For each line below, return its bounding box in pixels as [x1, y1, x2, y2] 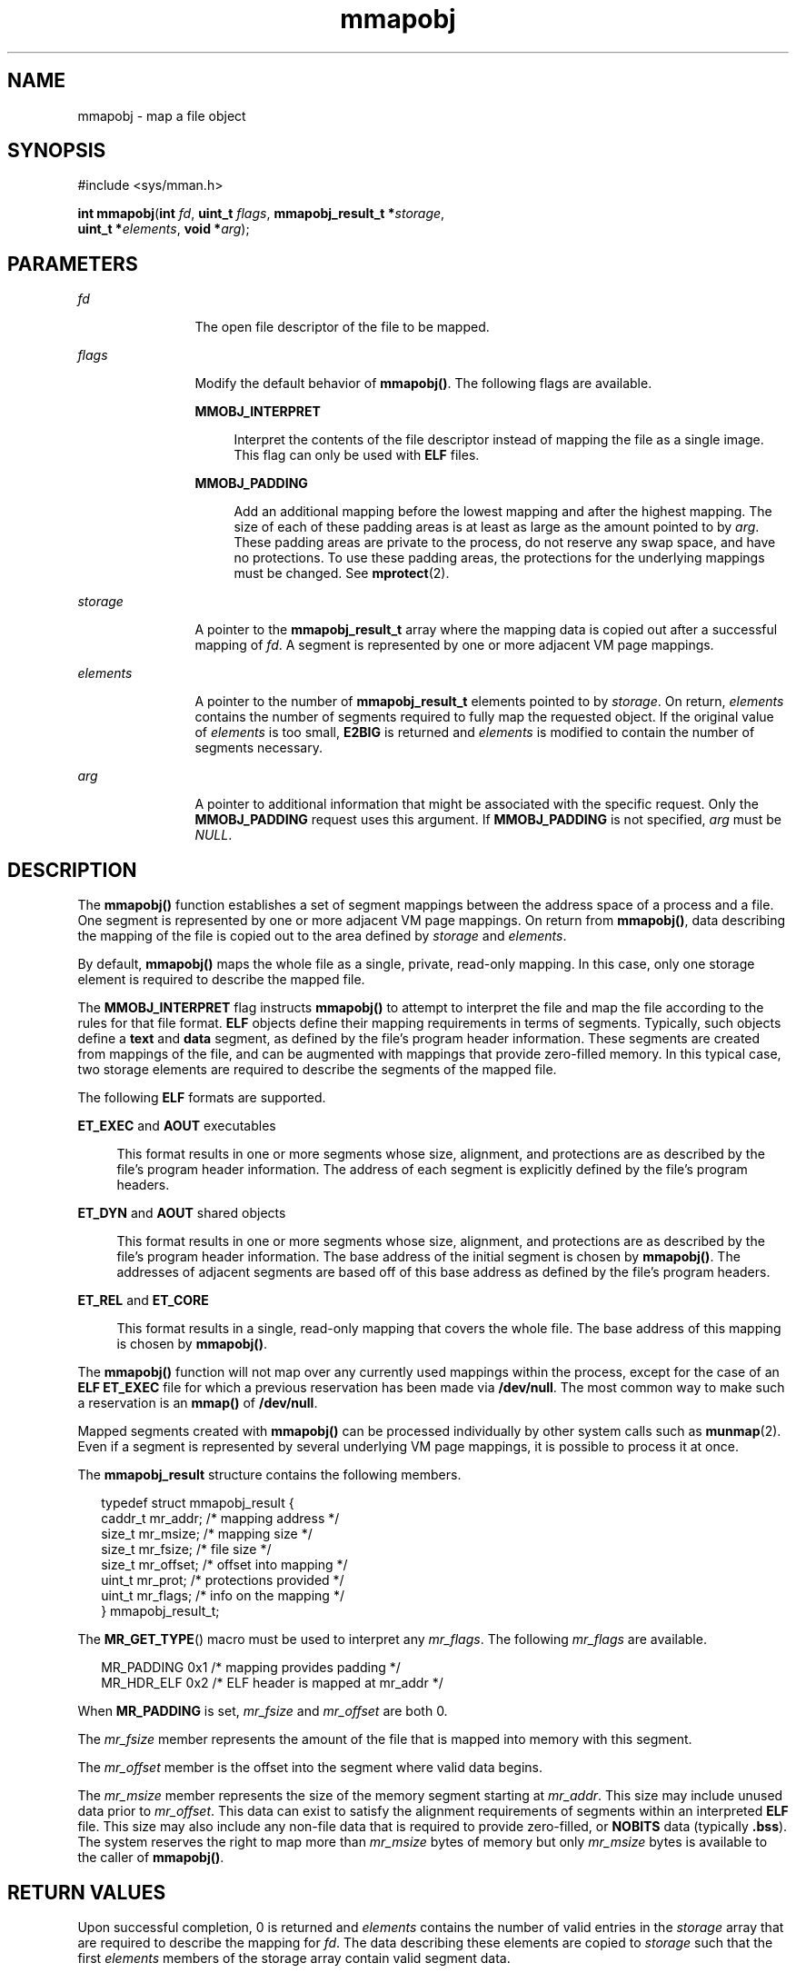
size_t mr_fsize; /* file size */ [101, 1541, 272, 1558]
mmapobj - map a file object [77, 107, 246, 124]
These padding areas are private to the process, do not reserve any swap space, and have [234, 534, 776, 551]
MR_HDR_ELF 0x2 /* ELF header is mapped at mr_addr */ [101, 1675, 443, 1691]
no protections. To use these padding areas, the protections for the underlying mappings [234, 550, 765, 566]
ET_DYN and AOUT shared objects [77, 1205, 286, 1221]
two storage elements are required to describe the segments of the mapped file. [77, 1061, 557, 1078]
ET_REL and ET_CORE [77, 1292, 209, 1309]
